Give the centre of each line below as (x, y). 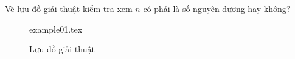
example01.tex (56, 29)
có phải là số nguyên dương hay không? (217, 8)
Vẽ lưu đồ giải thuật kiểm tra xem (69, 8)
